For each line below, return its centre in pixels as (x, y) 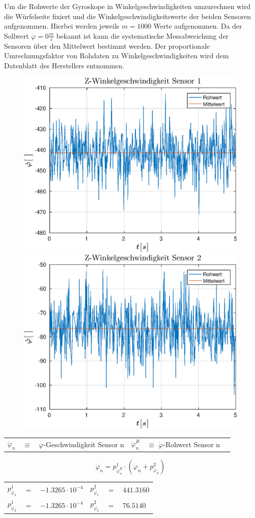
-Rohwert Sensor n (192, 444)
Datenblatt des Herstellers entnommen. (64, 65)
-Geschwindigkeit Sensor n (84, 444)
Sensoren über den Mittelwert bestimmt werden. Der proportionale (107, 45)
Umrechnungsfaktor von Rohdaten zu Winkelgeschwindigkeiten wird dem (116, 56)
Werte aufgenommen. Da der (198, 26)
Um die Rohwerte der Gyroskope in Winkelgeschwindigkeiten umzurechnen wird (127, 6)
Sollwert (17, 35)
